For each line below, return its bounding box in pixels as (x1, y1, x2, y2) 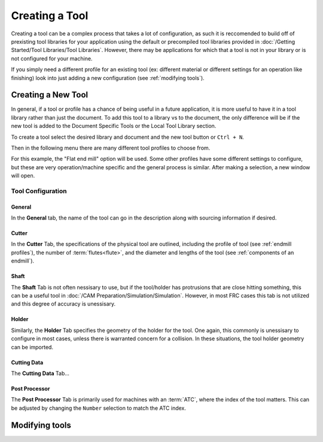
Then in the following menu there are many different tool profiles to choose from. (11, 144, 211, 151)
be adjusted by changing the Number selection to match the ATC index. (11, 404, 187, 411)
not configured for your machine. (11, 54, 93, 62)
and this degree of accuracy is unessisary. (11, 300, 116, 307)
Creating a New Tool (11, 90, 89, 100)
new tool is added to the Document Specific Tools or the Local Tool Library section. (11, 123, 217, 130)
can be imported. (11, 343, 54, 350)
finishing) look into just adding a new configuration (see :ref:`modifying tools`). (11, 74, 205, 81)
